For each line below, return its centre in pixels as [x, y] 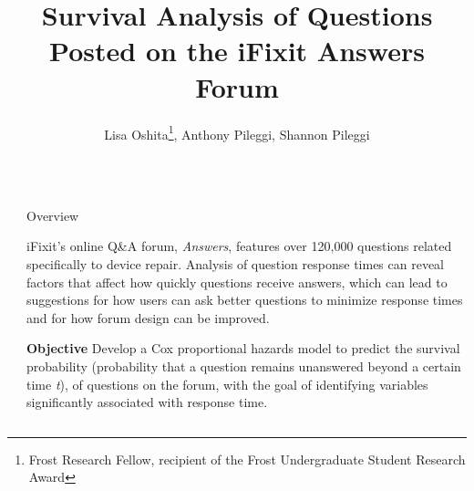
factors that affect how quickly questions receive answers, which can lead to [237, 282]
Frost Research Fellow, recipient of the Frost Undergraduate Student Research [247, 459]
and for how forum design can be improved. [148, 317]
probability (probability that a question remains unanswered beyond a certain [244, 366]
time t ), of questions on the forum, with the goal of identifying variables [227, 384]
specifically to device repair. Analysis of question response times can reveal [235, 263]
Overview [53, 215]
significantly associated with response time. [147, 402]
